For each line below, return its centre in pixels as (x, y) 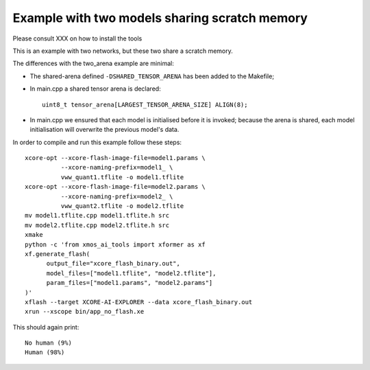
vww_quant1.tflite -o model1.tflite (122, 177)
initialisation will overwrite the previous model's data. (104, 130)
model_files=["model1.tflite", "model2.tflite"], (131, 273)
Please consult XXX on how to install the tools (77, 38)
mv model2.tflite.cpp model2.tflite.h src (97, 225)
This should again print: (46, 327)
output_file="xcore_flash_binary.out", (113, 264)
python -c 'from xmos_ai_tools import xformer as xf (115, 244)
